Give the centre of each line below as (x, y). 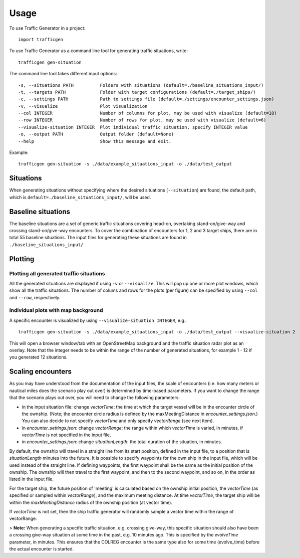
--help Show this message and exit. (95, 141)
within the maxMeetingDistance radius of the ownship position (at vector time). (91, 502)
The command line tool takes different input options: (63, 74)
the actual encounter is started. (42, 548)
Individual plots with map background (56, 310)
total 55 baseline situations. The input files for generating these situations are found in (98, 238)
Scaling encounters (41, 372)
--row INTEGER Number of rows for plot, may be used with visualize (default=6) (142, 120)
